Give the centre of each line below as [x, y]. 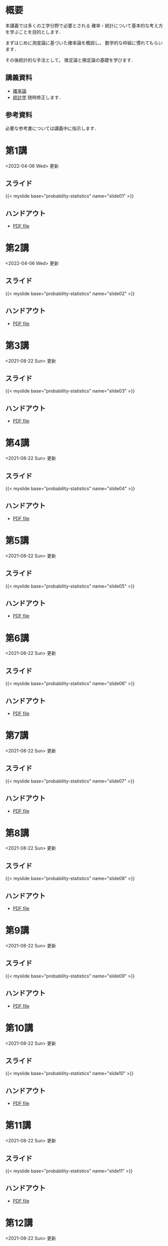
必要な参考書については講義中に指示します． [52, 128]
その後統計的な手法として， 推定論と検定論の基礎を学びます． [70, 60]
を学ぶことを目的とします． [34, 32]
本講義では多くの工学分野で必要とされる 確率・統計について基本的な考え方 [84, 26]
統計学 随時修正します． [38, 97]
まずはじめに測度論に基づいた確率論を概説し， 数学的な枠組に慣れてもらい [84, 43]
